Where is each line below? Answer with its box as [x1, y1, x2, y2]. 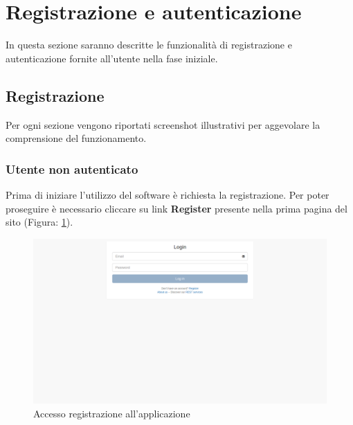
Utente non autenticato [6, 160, 138, 177]
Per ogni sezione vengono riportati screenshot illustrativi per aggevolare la [6, 117, 320, 132]
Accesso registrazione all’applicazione [33, 406, 190, 420]
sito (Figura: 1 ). [6, 215, 73, 229]
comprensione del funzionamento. [6, 131, 147, 145]
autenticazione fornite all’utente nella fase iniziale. [6, 51, 218, 65]
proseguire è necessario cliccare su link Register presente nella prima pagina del [6, 201, 347, 215]
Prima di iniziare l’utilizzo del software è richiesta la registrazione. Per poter [6, 187, 329, 201]
